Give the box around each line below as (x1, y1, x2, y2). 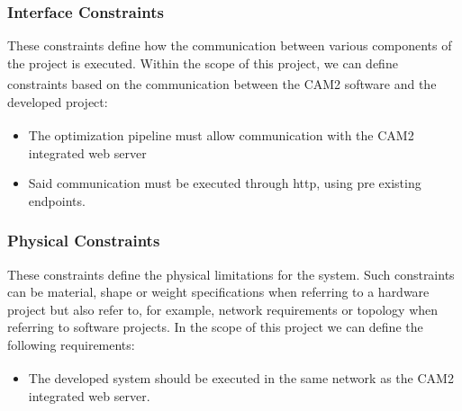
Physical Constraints (7, 229, 160, 252)
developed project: (7, 92, 108, 111)
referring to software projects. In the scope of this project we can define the (7, 317, 423, 336)
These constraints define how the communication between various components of (7, 36, 452, 55)
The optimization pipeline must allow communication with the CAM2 (28, 125, 414, 144)
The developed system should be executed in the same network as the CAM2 (28, 369, 454, 388)
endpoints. (28, 191, 86, 210)
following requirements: (7, 335, 135, 353)
